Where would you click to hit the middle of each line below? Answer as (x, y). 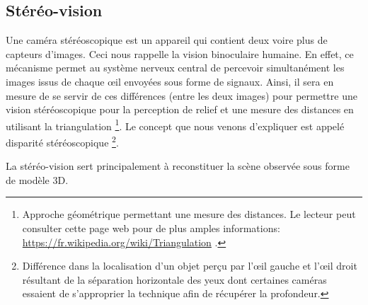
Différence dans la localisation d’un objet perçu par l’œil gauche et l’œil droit (190, 266)
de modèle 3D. (37, 179)
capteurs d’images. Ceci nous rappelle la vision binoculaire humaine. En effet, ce (180, 53)
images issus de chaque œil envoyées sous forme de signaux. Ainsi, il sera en (170, 81)
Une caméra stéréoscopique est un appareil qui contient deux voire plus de (167, 40)
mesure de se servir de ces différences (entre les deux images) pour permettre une (182, 95)
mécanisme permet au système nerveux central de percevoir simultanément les (175, 68)
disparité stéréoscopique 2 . (62, 141)
